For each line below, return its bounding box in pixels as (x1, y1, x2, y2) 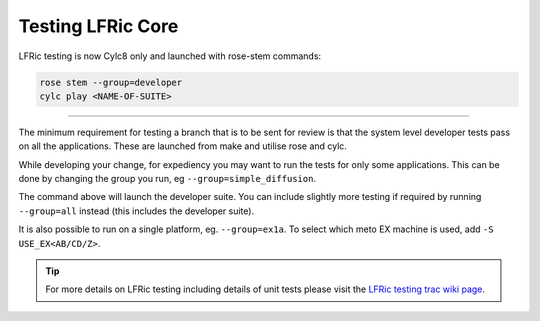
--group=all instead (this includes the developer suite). (18, 205, 255, 217)
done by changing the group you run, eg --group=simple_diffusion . (18, 173, 317, 185)
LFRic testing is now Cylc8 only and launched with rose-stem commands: (18, 50, 322, 62)
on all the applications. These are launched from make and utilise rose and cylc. (18, 140, 347, 152)
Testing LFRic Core (18, 15, 179, 37)
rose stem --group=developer (39, 76, 183, 88)
